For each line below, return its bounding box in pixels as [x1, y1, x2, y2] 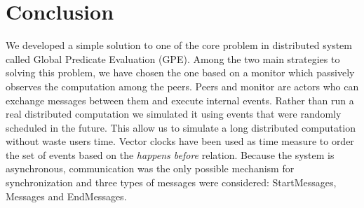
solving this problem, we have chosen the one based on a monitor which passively [6, 65, 355, 80]
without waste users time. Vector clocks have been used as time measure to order [6, 134, 354, 148]
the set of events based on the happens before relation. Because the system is [6, 147, 335, 162]
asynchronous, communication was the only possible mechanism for [6, 161, 295, 176]
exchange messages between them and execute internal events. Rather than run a [6, 92, 354, 107]
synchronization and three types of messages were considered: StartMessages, [6, 175, 337, 190]
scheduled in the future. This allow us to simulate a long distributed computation [6, 120, 356, 134]
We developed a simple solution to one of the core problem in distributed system [6, 38, 352, 53]
